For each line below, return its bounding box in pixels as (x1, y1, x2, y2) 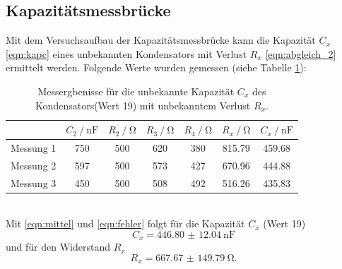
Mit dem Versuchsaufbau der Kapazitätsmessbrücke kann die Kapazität (6, 32, 316, 47)
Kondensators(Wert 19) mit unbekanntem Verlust (35, 97, 251, 112)
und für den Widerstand (6, 239, 110, 254)
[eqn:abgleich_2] (265, 46, 336, 61)
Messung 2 (11, 157, 57, 172)
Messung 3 (11, 175, 57, 190)
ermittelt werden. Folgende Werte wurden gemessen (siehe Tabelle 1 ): (6, 60, 307, 75)
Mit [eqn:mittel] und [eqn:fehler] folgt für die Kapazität (6, 216, 245, 231)
